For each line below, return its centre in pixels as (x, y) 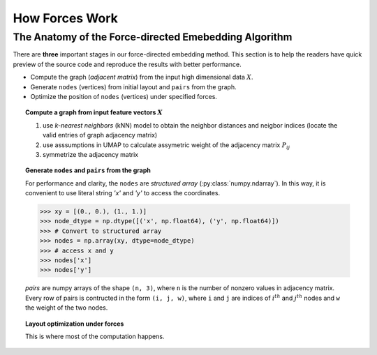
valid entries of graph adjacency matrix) (100, 135)
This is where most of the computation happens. (95, 336)
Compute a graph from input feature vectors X (94, 112)
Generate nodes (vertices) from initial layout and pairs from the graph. (133, 86)
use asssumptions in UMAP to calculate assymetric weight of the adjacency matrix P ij (167, 145)
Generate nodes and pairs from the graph (88, 170)
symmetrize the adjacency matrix (91, 154)
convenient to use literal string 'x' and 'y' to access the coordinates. (123, 193)
